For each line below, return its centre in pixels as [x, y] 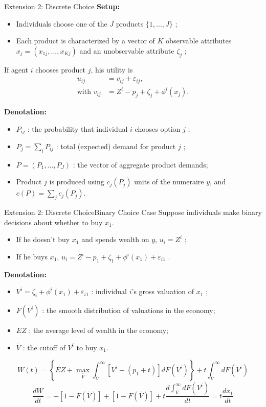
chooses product [61, 69]
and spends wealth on [115, 239]
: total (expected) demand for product [116, 146]
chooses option [158, 128]
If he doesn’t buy [43, 239]
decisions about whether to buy [53, 222]
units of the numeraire [169, 182]
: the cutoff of [44, 347]
